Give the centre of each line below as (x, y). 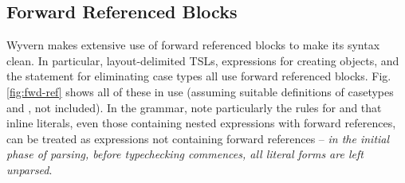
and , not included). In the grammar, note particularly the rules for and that (194, 107)
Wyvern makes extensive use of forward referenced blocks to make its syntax (193, 45)
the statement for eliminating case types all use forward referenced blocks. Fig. (199, 76)
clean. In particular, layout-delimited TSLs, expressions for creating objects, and (203, 60)
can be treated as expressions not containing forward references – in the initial (198, 138)
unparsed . (29, 169)
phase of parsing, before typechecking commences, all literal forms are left (185, 154)
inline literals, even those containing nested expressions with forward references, (201, 123)
